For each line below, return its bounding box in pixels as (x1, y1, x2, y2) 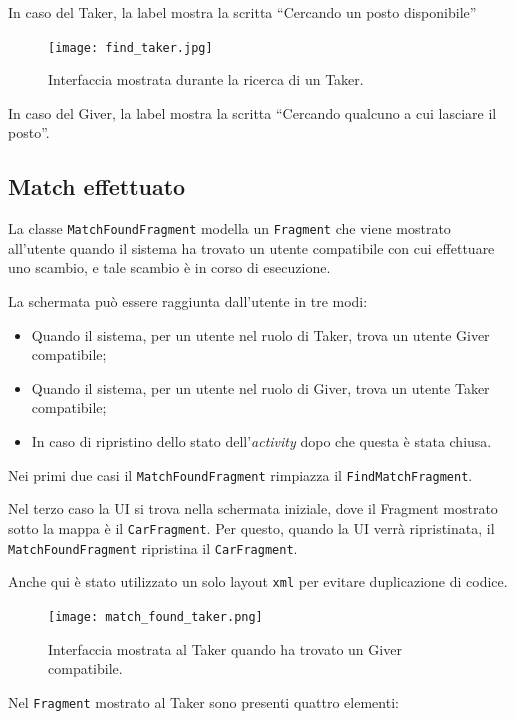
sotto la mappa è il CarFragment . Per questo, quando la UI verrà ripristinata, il (8, 517, 495, 538)
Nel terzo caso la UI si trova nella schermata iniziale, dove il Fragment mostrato (8, 498, 498, 519)
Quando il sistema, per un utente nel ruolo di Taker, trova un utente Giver (31, 324, 490, 345)
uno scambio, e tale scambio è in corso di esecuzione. (8, 257, 331, 278)
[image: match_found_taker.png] (48, 609, 263, 624)
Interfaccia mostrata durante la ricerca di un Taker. (48, 69, 364, 90)
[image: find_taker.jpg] (48, 40, 213, 55)
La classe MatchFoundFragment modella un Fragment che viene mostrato (8, 218, 451, 239)
